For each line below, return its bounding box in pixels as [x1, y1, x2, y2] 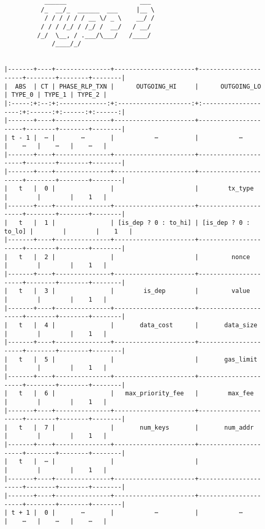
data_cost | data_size [139, 321, 257, 329]
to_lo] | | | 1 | [4, 227, 133, 235]
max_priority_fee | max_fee [125, 390, 254, 397]
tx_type [228, 185, 254, 193]
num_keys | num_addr [139, 424, 254, 431]
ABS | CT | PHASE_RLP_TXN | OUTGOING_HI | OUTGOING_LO [15, 82, 261, 90]
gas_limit [224, 355, 257, 363]
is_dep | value [144, 287, 250, 295]
